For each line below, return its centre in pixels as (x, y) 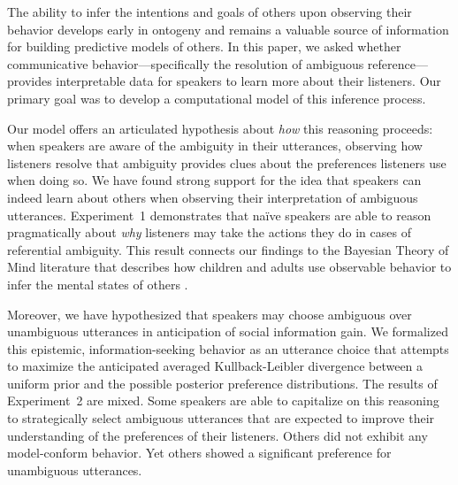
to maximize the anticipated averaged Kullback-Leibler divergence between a (215, 366)
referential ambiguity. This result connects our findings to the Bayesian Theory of (228, 249)
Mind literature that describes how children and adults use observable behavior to (229, 267)
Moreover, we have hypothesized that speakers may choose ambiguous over (210, 314)
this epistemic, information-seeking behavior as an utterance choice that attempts (228, 348)
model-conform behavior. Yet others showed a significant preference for (199, 453)
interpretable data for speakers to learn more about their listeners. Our (248, 81)
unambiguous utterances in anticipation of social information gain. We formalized (228, 331)
